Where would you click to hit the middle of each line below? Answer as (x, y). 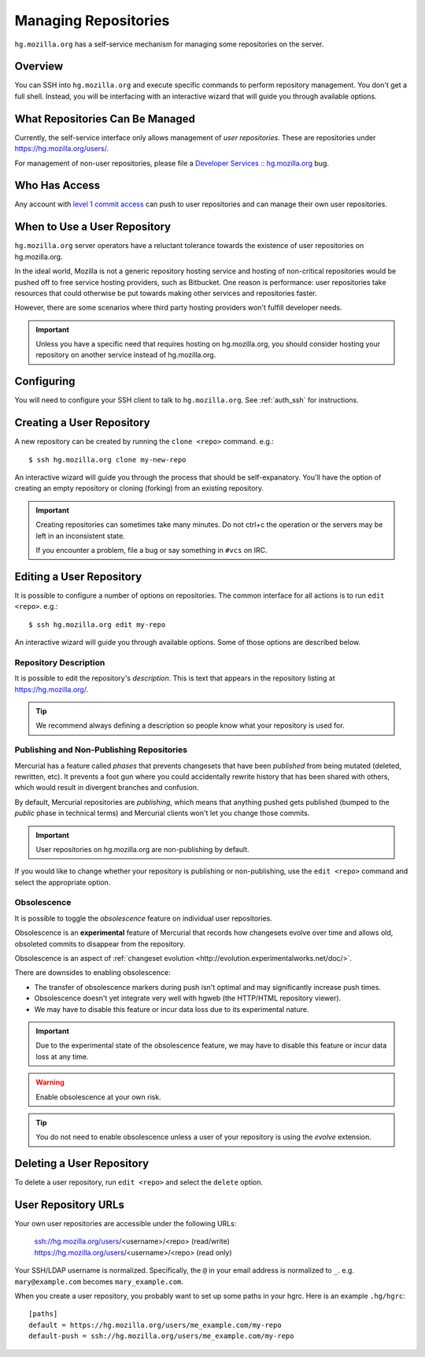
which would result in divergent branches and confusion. (107, 788)
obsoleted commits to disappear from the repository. (100, 944)
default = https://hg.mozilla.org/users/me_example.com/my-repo (155, 1325)
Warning (50, 1082)
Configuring (45, 382)
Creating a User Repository (83, 423)
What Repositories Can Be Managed (105, 119)
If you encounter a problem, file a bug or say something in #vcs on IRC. (152, 551)
